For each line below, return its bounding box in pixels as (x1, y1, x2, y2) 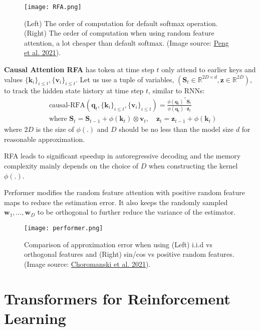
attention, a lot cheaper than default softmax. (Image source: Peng (24, 37, 229, 48)
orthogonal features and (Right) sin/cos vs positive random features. (24, 249, 234, 259)
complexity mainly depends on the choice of (4, 160, 139, 171)
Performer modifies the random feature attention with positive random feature (4, 187, 245, 198)
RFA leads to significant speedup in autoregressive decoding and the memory (4, 150, 241, 161)
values (4, 74, 23, 84)
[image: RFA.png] (24, 4, 82, 11)
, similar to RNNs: (148, 85, 205, 96)
